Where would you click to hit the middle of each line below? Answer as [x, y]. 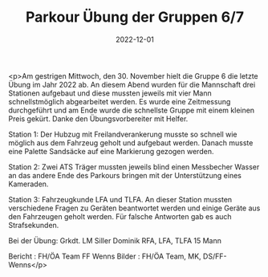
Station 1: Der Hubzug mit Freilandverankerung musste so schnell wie [123, 134]
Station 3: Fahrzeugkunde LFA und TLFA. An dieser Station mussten [120, 199]
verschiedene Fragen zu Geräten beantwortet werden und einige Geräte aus [134, 208]
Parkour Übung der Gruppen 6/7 [135, 17]
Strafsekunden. [34, 225]
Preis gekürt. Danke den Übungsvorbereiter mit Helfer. [98, 118]
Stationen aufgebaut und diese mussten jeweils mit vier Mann [110, 93]
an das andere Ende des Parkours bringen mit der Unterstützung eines [125, 175]
